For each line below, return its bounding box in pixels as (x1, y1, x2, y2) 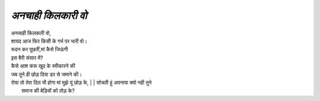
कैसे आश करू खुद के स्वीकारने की (11, 63, 75, 70)
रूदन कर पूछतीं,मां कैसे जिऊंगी (11, 46, 68, 53)
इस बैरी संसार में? (11, 54, 44, 61)
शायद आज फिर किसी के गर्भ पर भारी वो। (11, 37, 88, 44)
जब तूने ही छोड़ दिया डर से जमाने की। (11, 71, 82, 78)
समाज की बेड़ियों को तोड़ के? (21, 87, 75, 95)
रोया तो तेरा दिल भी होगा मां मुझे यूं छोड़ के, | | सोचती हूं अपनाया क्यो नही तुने (11, 79, 152, 86)
